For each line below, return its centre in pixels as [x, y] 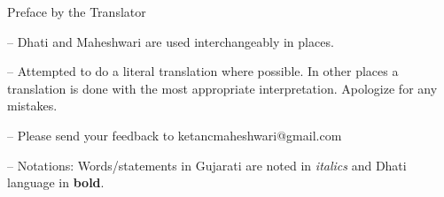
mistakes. [32, 106]
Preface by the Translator [77, 11]
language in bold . [56, 182]
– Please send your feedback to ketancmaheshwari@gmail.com [175, 135]
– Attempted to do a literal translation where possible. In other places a [203, 71]
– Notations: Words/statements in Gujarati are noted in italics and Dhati [207, 165]
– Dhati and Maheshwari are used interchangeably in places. [171, 41]
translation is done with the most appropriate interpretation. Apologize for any [222, 88]
